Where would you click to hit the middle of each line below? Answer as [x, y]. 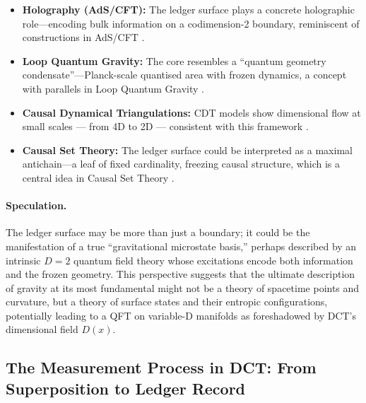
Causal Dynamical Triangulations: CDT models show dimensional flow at [191, 112]
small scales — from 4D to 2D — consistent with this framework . [165, 126]
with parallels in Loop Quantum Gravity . [113, 88]
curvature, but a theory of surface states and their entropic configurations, [167, 302]
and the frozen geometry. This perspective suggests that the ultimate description [181, 274]
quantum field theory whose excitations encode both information [213, 260]
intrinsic [23, 260]
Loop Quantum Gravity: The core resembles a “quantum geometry [174, 60]
